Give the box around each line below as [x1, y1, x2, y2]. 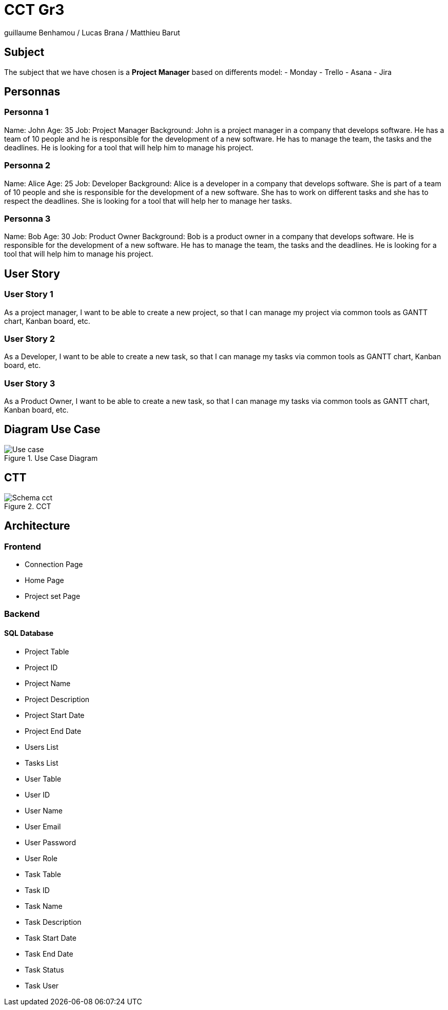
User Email [25, 822, 61, 831]
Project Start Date [25, 710, 85, 720]
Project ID [25, 663, 58, 672]
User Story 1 [4, 289, 53, 300]
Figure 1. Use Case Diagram [4, 453, 98, 462]
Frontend [4, 541, 41, 552]
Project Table [25, 647, 69, 656]
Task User [25, 981, 59, 990]
